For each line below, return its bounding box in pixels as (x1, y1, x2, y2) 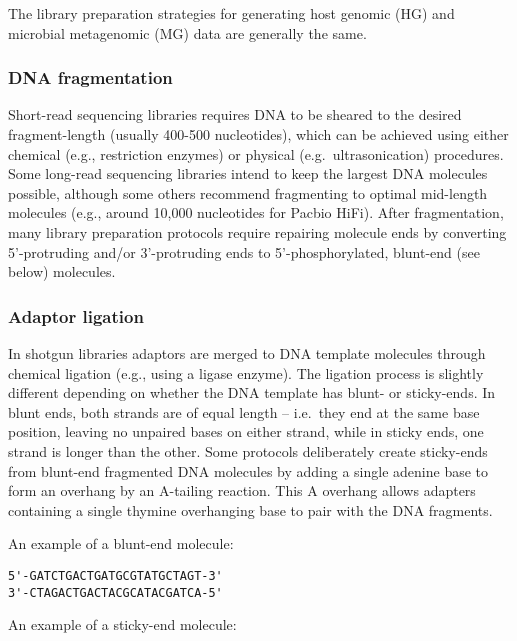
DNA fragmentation (8, 65, 173, 90)
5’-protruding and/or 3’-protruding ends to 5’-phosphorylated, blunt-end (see (8, 241, 480, 262)
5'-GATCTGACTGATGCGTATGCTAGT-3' (8, 568, 223, 583)
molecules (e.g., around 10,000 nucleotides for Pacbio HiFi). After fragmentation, (8, 202, 504, 223)
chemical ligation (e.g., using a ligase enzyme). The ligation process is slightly (8, 362, 484, 383)
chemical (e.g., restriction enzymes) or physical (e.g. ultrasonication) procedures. (8, 143, 504, 164)
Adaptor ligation (8, 303, 144, 328)
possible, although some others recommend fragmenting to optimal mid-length (8, 182, 488, 203)
